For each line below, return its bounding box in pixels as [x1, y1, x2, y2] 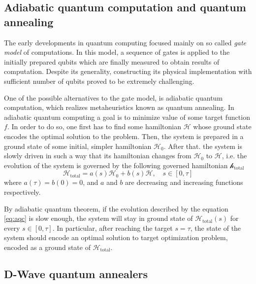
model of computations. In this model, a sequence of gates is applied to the [4, 47, 230, 57]
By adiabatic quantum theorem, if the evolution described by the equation [4, 203, 228, 213]
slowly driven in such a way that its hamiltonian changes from [4, 150, 192, 161]
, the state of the [190, 222, 241, 233]
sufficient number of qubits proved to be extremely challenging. [4, 75, 194, 86]
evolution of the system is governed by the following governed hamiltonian [4, 160, 228, 170]
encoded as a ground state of [4, 242, 91, 252]
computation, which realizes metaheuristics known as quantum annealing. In [4, 102, 234, 112]
